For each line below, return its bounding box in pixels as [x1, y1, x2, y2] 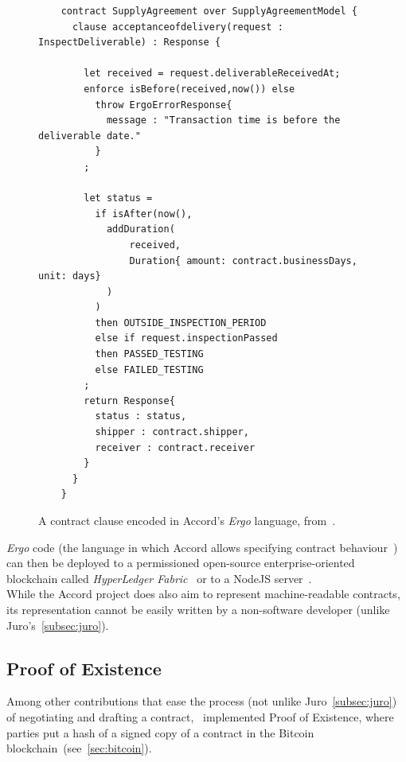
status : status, [95, 410, 187, 422]
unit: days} [38, 270, 101, 282]
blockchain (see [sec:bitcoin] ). [6, 740, 152, 756]
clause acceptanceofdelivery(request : [72, 21, 283, 33]
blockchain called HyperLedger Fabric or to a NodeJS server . [6, 570, 312, 586]
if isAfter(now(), [95, 208, 193, 220]
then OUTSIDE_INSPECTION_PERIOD [95, 317, 267, 329]
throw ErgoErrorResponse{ [95, 99, 232, 111]
